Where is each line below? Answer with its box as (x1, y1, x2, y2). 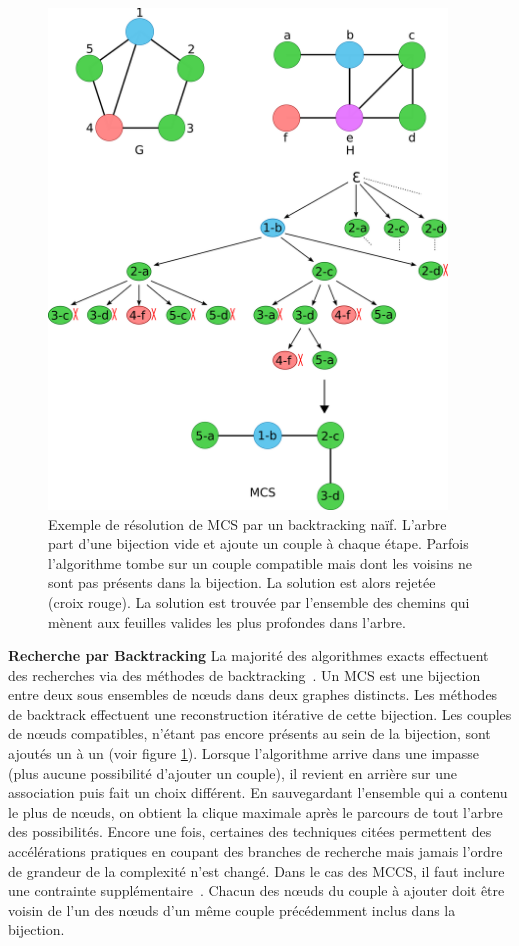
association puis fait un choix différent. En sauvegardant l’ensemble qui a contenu (8, 782, 508, 803)
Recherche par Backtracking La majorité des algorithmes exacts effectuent (8, 645, 489, 666)
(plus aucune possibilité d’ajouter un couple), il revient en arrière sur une (8, 762, 457, 783)
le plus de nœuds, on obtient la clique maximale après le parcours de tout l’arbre (8, 801, 503, 822)
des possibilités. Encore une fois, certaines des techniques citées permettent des (8, 821, 492, 842)
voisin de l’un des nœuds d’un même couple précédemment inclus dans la (8, 899, 456, 920)
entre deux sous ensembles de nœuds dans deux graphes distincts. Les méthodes (8, 684, 498, 705)
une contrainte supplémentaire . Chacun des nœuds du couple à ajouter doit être (8, 880, 505, 901)
